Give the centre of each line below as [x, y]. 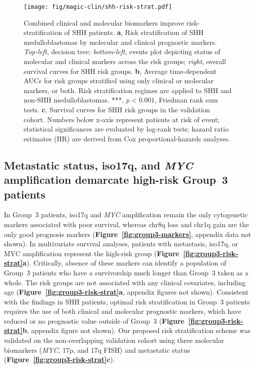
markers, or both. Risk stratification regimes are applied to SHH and [128, 90]
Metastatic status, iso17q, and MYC [99, 165]
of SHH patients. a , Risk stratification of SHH [134, 32]
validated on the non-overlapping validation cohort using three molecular [114, 340]
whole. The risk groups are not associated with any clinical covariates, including [125, 282]
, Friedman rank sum [186, 100]
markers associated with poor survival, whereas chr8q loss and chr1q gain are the [127, 224]
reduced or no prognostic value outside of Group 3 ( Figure [94, 320]
